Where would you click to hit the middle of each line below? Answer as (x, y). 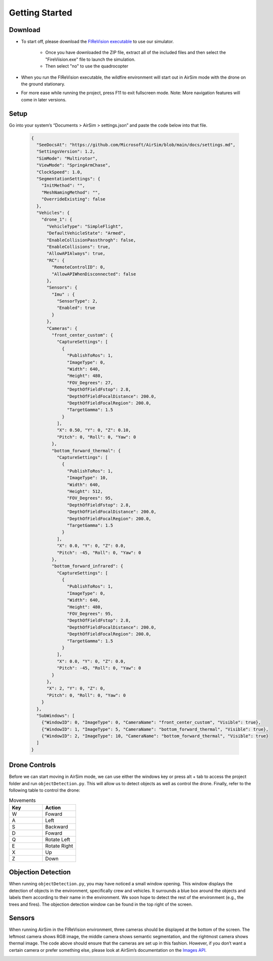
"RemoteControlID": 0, (79, 267)
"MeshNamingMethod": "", (71, 192)
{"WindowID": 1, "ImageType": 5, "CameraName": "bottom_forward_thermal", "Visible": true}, (155, 729)
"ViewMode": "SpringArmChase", (74, 165)
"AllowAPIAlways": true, (76, 253)
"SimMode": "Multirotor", (67, 158)
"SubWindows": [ (56, 716)
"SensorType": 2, (77, 301)
